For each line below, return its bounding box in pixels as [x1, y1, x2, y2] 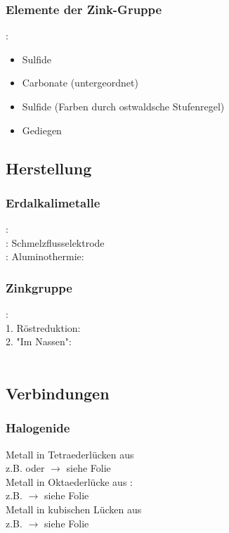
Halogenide [6, 419, 70, 437]
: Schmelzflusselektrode [6, 235, 105, 250]
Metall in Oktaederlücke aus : [6, 474, 133, 489]
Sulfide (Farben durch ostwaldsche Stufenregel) [22, 99, 225, 113]
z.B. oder [6, 461, 45, 475]
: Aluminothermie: [6, 249, 84, 264]
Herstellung [6, 157, 92, 179]
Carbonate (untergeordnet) [22, 75, 138, 90]
